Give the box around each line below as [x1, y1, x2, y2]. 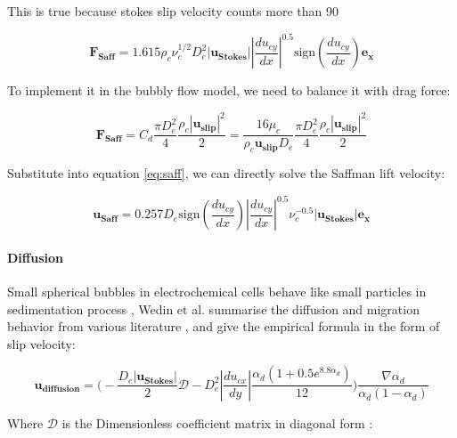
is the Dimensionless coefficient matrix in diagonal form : [61, 413, 373, 432]
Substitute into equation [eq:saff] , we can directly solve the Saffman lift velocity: [7, 164, 445, 182]
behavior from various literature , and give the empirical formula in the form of [7, 317, 440, 336]
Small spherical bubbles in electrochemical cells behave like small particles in [7, 281, 427, 300]
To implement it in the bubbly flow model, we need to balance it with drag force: [7, 81, 451, 100]
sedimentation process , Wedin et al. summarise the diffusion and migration [7, 299, 420, 318]
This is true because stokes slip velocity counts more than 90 [7, 2, 339, 20]
